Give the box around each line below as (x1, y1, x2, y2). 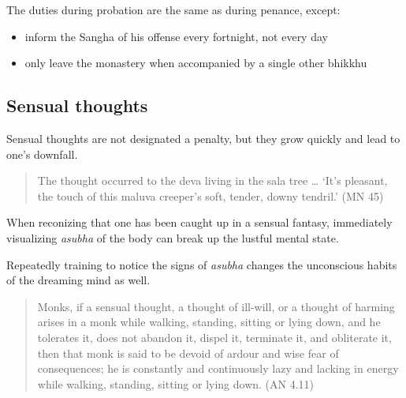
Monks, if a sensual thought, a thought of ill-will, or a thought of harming (37, 298, 395, 314)
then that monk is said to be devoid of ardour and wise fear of (37, 344, 339, 361)
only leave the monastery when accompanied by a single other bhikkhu (24, 54, 367, 71)
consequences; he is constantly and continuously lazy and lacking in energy (37, 360, 399, 377)
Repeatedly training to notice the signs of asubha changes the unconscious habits (6, 256, 397, 272)
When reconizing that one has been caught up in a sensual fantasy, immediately (6, 214, 393, 231)
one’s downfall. (6, 145, 78, 162)
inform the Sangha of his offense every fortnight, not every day (24, 28, 328, 44)
